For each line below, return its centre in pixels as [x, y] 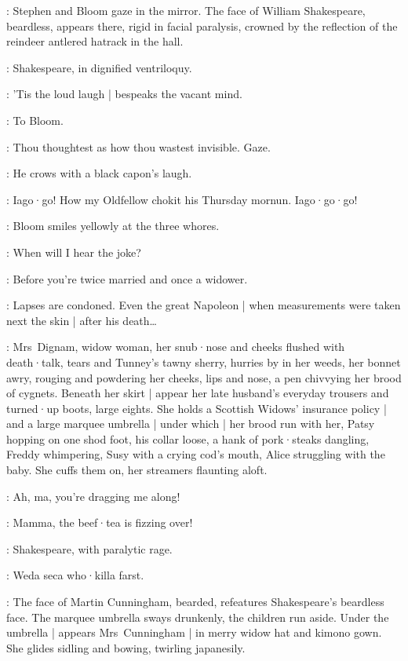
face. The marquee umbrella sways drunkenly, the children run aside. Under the [198, 617]
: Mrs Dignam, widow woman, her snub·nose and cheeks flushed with [176, 347]
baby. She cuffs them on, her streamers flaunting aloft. [137, 470]
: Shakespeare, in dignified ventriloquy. [99, 67]
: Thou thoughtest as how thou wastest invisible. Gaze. [138, 146]
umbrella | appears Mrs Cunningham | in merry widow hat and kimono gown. [194, 632]
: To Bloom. [35, 120]
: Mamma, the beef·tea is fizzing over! [100, 522]
